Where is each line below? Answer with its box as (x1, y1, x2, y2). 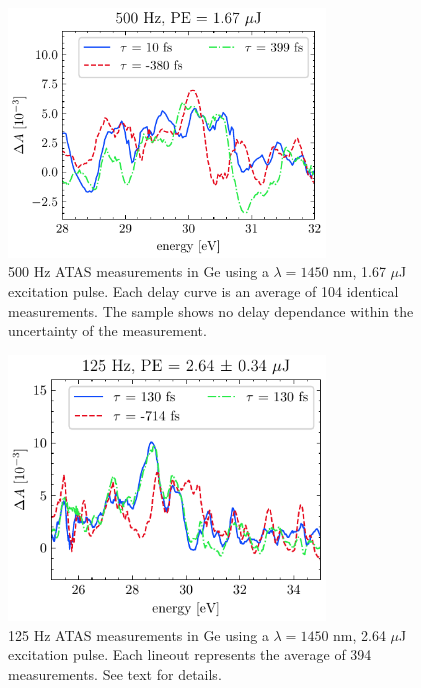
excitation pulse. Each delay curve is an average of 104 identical (8, 281, 399, 301)
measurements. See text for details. (8, 663, 222, 684)
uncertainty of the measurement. (8, 320, 207, 341)
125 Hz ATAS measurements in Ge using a (8, 624, 269, 645)
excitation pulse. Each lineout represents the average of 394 (8, 644, 372, 665)
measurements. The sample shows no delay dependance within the (8, 300, 414, 321)
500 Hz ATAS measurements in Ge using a (8, 261, 269, 282)
